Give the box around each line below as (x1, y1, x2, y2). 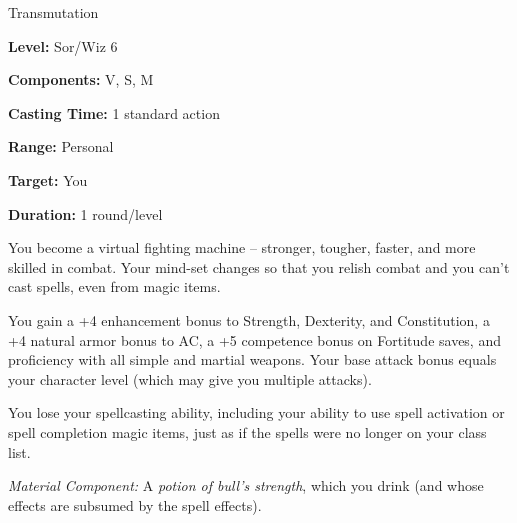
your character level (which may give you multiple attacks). (8, 368, 372, 389)
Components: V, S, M (8, 69, 154, 90)
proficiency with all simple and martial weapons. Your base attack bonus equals (8, 349, 497, 370)
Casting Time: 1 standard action (8, 102, 220, 123)
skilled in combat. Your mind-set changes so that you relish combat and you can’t (8, 256, 510, 277)
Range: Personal (8, 136, 114, 157)
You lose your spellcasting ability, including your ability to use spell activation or (8, 402, 505, 423)
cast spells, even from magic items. (8, 276, 221, 297)
